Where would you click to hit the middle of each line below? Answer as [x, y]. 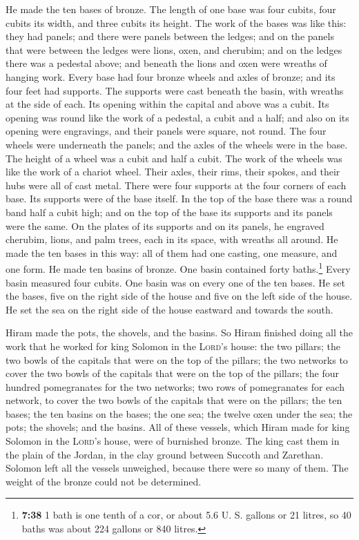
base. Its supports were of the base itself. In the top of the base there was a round [179, 199]
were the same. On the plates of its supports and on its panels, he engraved [165, 225]
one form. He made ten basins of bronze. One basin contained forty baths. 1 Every [178, 268]
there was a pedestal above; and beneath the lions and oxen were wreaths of [166, 63]
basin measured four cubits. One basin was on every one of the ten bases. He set [175, 282]
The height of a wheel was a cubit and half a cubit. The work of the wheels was [174, 158]
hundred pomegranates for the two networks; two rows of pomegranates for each [175, 386]
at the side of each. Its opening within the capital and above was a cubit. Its [167, 104]
